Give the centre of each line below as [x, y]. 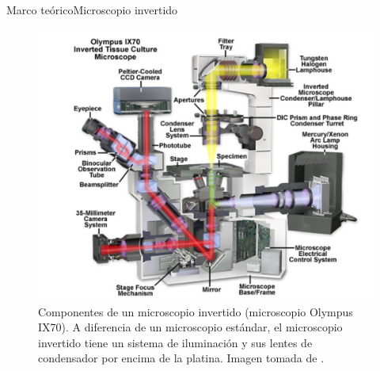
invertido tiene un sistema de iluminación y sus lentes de [175, 342]
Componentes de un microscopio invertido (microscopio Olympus [196, 311]
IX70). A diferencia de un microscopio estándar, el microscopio [190, 327]
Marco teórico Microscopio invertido [92, 10]
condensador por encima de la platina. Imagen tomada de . [181, 358]
